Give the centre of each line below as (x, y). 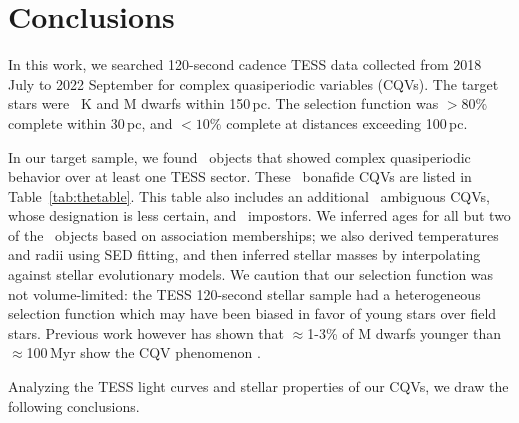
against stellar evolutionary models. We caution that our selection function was (251, 274)
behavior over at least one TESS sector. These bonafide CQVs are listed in (240, 176)
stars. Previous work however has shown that (146, 332)
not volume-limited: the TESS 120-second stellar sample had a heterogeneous (244, 293)
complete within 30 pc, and (90, 122)
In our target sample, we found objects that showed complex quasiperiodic (239, 156)
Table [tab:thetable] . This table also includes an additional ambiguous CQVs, (249, 195)
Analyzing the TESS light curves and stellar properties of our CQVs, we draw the (258, 386)
